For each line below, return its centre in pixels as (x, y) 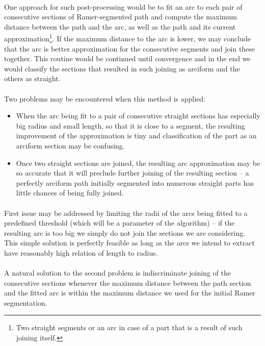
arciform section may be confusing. (70, 145)
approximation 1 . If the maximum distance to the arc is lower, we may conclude (128, 38)
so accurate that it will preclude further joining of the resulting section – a (132, 173)
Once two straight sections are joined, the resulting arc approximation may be (138, 163)
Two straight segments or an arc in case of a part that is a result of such (129, 327)
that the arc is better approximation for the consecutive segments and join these (130, 48)
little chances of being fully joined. (70, 193)
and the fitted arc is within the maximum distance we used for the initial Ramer (130, 293)
